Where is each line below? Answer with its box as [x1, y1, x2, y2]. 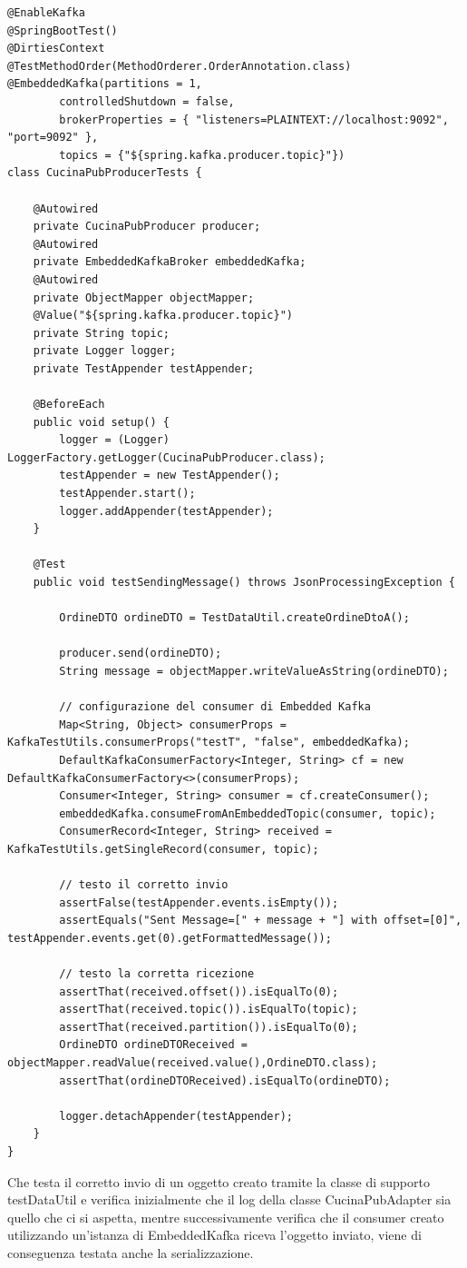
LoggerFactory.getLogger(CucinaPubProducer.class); [7, 451, 326, 464]
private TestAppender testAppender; [33, 362, 255, 375]
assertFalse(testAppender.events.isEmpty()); [59, 896, 339, 909]
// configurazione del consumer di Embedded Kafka [59, 700, 371, 714]
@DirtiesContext [7, 42, 105, 55]
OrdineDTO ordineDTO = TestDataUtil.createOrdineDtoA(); [59, 611, 410, 625]
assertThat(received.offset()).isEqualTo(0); [59, 985, 339, 998]
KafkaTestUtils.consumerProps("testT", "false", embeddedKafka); [7, 736, 410, 749]
